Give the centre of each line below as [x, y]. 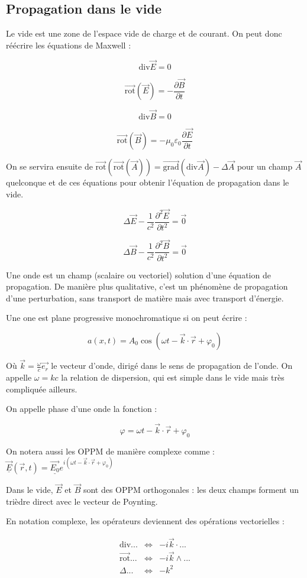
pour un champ [265, 166]
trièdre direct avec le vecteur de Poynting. [82, 501]
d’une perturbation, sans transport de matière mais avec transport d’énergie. [145, 298]
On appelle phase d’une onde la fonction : [82, 409]
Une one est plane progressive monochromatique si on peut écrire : [127, 318]
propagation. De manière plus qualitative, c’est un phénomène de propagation [147, 286]
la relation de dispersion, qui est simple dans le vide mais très [173, 377]
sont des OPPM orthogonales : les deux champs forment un [191, 490]
